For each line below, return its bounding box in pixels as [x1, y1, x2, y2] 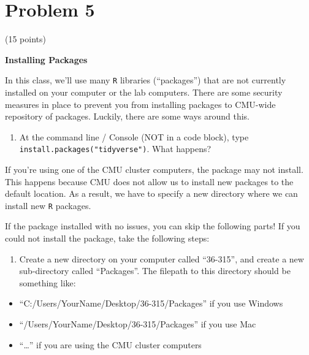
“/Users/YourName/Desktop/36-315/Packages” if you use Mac [19, 318, 256, 330]
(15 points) [5, 32, 46, 45]
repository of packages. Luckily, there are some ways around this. [5, 110, 250, 123]
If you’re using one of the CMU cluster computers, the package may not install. [5, 163, 303, 175]
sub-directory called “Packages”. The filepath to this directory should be [19, 264, 291, 277]
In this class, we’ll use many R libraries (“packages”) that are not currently [5, 74, 286, 86]
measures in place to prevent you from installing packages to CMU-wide [5, 97, 276, 110]
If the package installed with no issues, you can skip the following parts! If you [5, 219, 300, 232]
